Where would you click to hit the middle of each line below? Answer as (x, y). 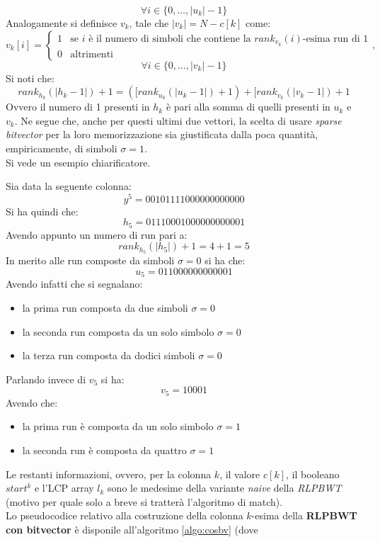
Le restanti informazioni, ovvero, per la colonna (109, 474)
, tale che (149, 23)
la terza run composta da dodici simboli (109, 355)
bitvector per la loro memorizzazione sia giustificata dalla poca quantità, (162, 134)
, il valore (240, 474)
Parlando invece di (46, 379)
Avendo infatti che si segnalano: (74, 284)
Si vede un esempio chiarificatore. (78, 162)
